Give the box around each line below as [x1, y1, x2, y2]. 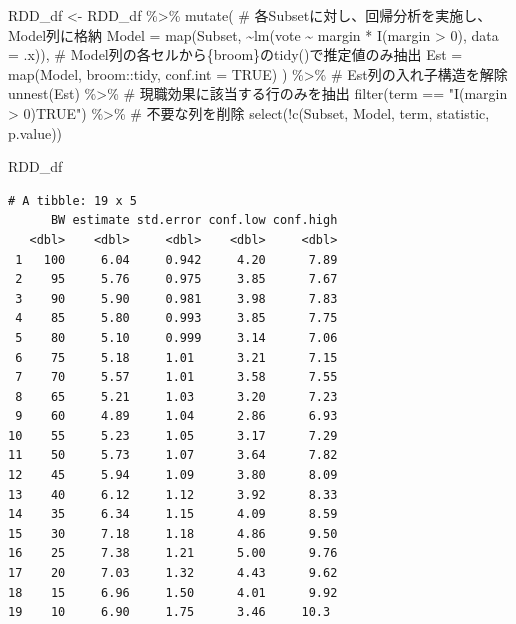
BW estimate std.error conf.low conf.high [50, 213, 338, 228]
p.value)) [8, 122, 63, 143]
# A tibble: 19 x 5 [8, 193, 137, 208]
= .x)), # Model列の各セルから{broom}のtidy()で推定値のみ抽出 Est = [8, 44, 463, 65]
